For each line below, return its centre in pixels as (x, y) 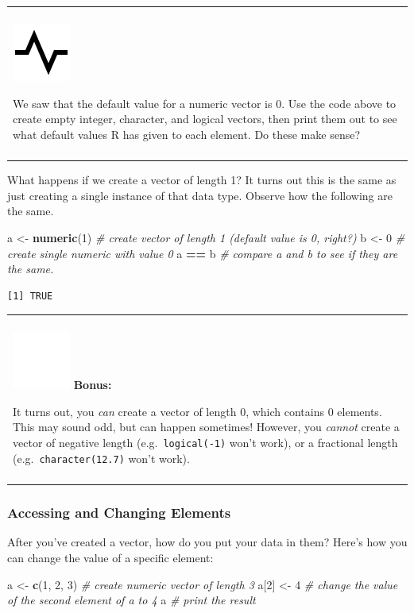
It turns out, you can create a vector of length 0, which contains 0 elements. (197, 411)
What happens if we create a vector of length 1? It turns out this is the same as (202, 180)
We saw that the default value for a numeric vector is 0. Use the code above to (205, 103)
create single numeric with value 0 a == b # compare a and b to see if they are (203, 253)
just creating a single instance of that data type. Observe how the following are (200, 195)
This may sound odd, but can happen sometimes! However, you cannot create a (206, 427)
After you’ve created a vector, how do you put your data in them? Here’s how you (207, 542)
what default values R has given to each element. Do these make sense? (187, 134)
